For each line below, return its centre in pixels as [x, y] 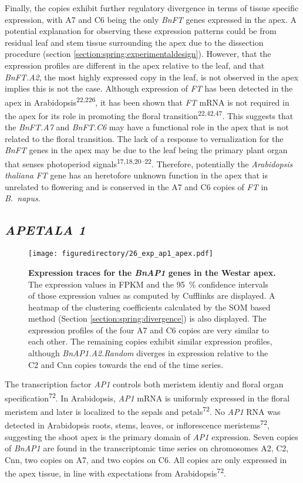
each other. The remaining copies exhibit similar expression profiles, [150, 341]
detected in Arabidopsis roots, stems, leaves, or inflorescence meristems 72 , [137, 424]
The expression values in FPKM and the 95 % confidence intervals [149, 284]
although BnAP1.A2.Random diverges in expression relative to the [148, 353]
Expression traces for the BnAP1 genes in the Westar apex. [152, 272]
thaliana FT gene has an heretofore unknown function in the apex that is [137, 175]
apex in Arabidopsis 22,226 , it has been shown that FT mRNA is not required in [147, 101]
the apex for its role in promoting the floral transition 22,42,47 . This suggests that [149, 115]
